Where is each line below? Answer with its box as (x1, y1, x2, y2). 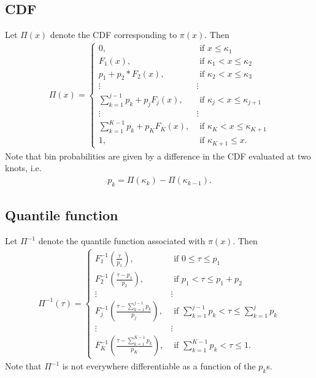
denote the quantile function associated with (38, 234, 206, 247)
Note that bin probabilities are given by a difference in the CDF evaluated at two (5, 149, 311, 162)
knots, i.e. (5, 161, 42, 174)
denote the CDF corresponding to (50, 28, 177, 41)
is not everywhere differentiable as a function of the (62, 360, 256, 372)
